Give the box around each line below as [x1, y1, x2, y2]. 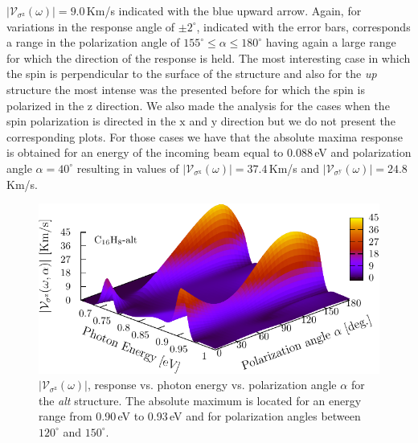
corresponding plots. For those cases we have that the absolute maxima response [6, 128, 403, 145]
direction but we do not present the [220, 113, 395, 129]
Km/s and [268, 159, 320, 176]
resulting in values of [76, 159, 179, 176]
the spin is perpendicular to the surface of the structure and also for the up [6, 65, 377, 82]
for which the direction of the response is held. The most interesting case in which [6, 49, 411, 66]
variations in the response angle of [6, 18, 175, 35]
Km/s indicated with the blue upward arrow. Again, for [86, 2, 362, 18]
